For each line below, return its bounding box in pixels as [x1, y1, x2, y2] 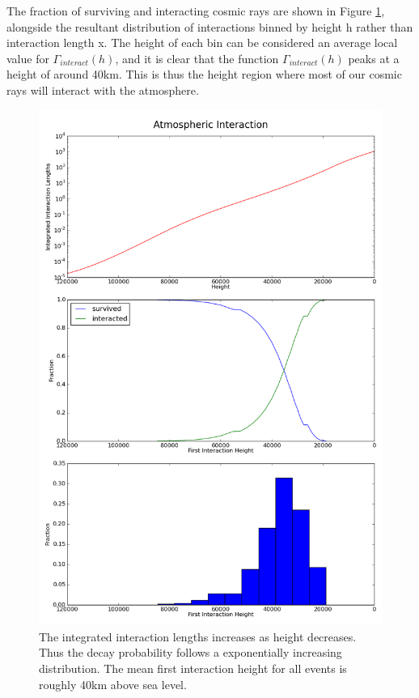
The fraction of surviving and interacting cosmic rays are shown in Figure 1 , [6, 2, 385, 19]
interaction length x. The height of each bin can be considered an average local [6, 34, 398, 51]
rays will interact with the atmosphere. [6, 81, 199, 98]
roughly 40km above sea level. [39, 675, 187, 692]
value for [6, 49, 49, 66]
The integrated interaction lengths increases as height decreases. [39, 628, 357, 645]
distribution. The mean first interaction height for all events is [39, 659, 347, 676]
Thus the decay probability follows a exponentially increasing [39, 644, 342, 661]
